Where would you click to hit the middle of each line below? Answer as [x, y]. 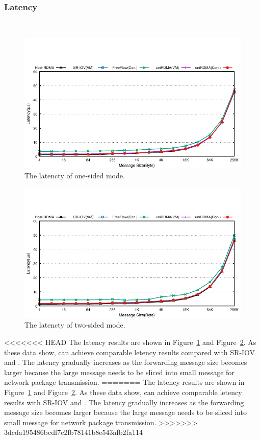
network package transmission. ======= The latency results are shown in [124, 382]
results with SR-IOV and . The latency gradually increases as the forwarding [124, 402]
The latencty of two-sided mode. [75, 325]
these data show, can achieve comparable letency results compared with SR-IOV [130, 352]
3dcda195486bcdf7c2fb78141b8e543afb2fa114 [73, 432]
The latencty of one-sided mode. [75, 175]
